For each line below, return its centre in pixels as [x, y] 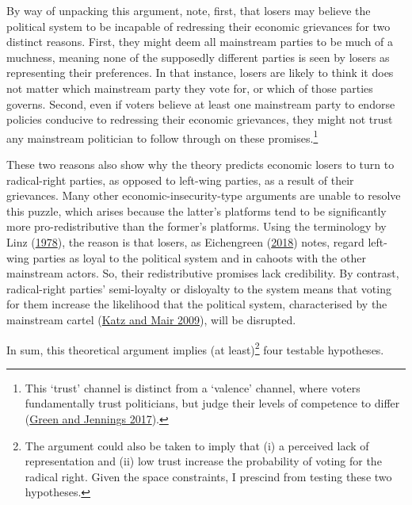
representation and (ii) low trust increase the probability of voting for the [203, 461]
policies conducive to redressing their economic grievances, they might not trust [200, 119]
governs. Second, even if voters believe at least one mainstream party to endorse [201, 103]
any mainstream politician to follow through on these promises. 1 [162, 136]
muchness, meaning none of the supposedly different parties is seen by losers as [198, 57]
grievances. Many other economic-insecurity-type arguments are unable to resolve [204, 195]
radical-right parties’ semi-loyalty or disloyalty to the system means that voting [199, 288]
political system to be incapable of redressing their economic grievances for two [198, 26]
